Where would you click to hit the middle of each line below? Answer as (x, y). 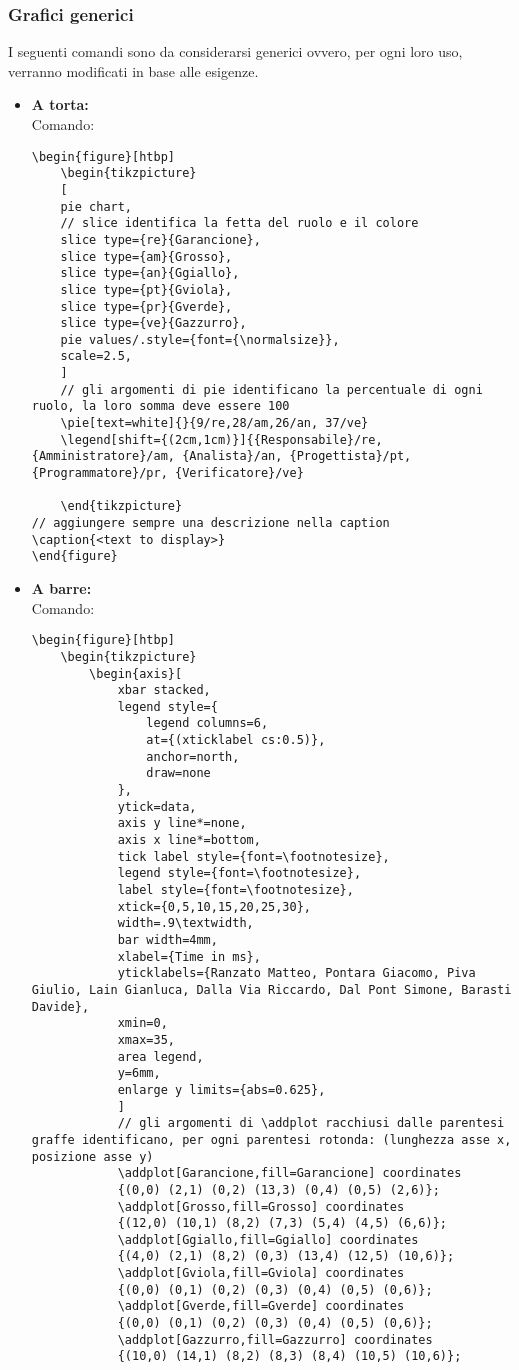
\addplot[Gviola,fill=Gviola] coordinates (261, 1273)
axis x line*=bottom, (189, 840)
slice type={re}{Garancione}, (160, 239)
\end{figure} (74, 556)
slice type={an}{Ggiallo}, (150, 273)
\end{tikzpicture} (121, 506)
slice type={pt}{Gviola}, (146, 289)
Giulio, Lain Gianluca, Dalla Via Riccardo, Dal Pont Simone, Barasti (271, 989)
